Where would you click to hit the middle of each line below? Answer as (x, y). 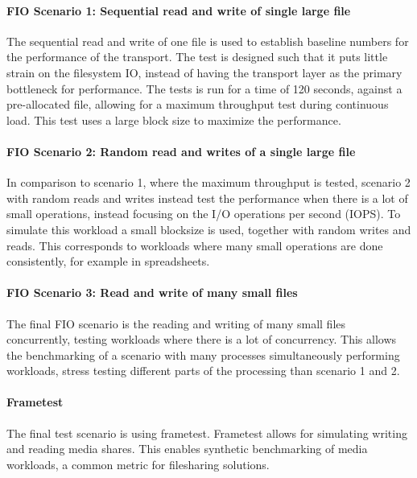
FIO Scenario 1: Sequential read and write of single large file (179, 10)
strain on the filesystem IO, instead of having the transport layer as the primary (204, 72)
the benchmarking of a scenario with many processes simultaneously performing (203, 354)
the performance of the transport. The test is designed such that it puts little (197, 57)
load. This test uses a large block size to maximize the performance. (174, 119)
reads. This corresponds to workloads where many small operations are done (195, 245)
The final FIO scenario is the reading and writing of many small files (176, 323)
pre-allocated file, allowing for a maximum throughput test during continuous (198, 104)
